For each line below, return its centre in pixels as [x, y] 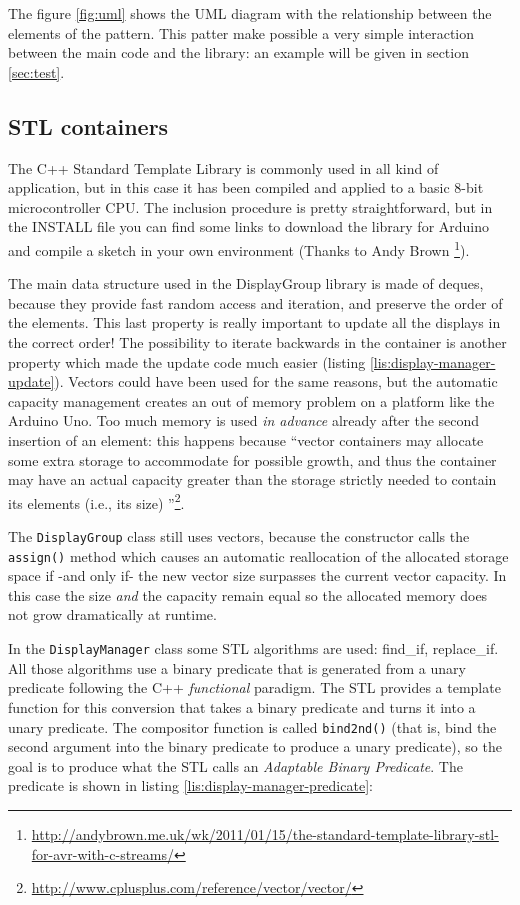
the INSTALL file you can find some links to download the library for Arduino [249, 226]
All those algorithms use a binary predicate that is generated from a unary [237, 667]
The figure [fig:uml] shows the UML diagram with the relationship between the [250, 13]
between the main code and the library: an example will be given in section [238, 52]
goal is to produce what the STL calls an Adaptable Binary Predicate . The [235, 765]
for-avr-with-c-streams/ [102, 853]
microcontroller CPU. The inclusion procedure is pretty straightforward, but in [250, 206]
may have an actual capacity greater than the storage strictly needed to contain [252, 479]
